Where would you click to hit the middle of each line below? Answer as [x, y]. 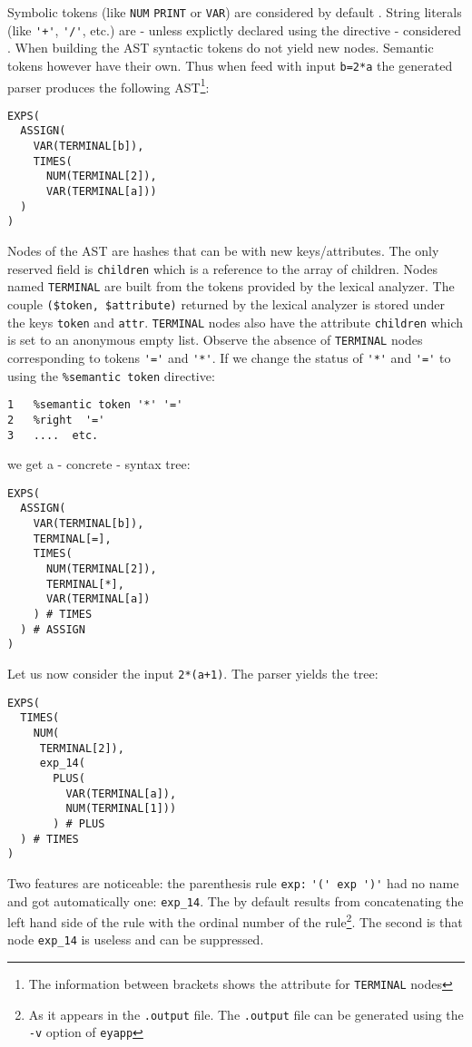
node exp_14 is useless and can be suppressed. [136, 939]
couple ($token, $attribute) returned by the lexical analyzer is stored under [226, 303]
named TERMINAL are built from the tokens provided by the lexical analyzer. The [231, 286]
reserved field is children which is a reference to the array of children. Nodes [222, 268]
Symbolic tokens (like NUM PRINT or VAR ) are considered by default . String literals [235, 12]
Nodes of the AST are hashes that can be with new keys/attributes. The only [223, 251]
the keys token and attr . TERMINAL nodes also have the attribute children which [236, 322]
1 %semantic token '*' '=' [95, 405]
